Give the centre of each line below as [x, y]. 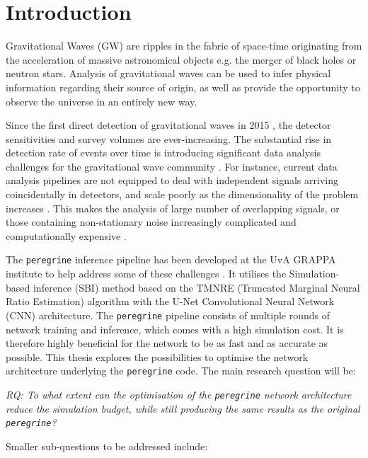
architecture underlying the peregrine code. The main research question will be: [181, 371]
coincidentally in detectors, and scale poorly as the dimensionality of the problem [182, 194]
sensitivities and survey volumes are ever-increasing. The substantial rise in [169, 138]
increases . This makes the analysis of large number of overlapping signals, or [173, 208]
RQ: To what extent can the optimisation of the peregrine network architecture [179, 394]
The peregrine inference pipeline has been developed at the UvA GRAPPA [171, 259]
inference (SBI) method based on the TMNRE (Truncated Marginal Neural [196, 287]
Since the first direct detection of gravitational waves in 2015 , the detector [168, 125]
